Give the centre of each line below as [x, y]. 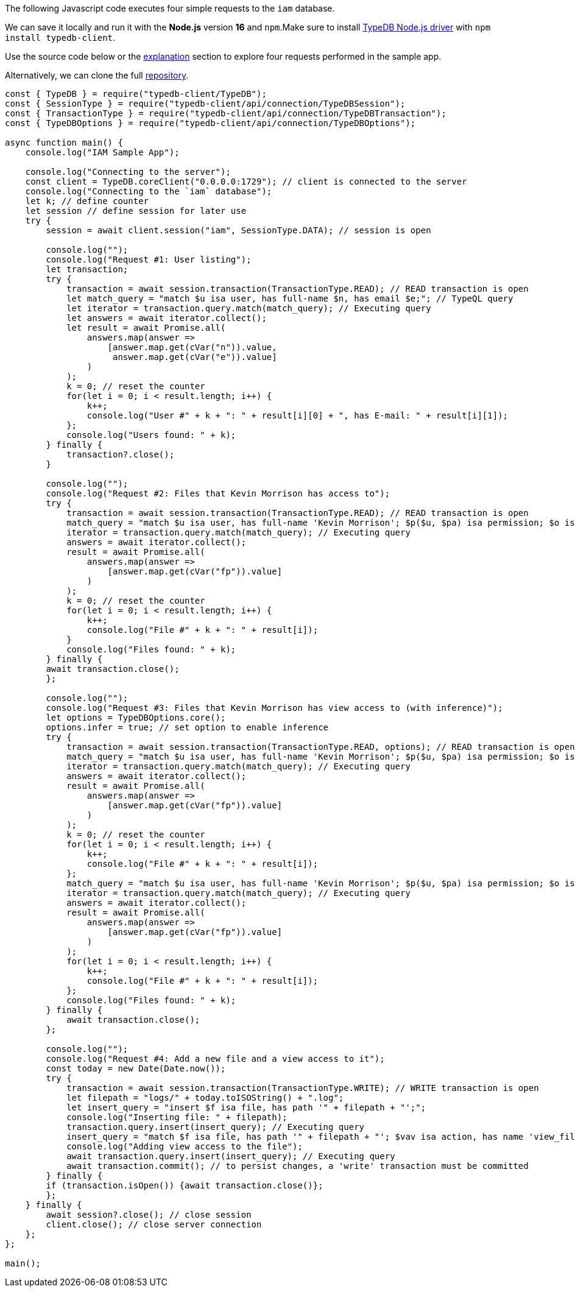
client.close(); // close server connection [154, 1224]
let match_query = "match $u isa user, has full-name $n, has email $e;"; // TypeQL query [290, 298]
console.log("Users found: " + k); [151, 435]
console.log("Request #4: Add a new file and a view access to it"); [215, 1059]
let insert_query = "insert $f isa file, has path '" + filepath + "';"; [246, 1107]
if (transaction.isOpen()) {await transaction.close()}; [185, 1185]
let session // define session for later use [136, 211]
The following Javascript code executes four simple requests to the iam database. [170, 8]
